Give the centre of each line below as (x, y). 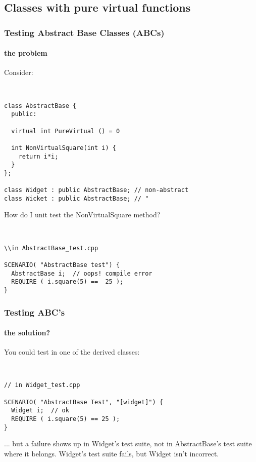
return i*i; (38, 156)
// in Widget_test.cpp (42, 385)
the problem (26, 53)
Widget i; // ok (40, 411)
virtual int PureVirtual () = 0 (66, 131)
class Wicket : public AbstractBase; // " (76, 198)
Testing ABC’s (35, 312)
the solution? (27, 333)
